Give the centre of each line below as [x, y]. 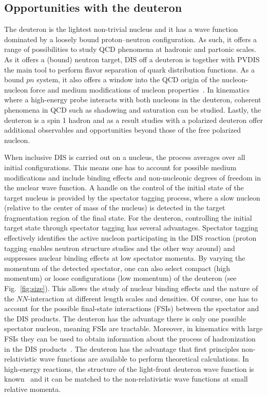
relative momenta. [33, 389]
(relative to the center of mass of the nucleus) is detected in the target [115, 208]
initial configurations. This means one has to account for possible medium [120, 167]
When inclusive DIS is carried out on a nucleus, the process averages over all [125, 157]
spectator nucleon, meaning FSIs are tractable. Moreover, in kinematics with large [133, 328]
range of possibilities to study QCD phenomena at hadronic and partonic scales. [130, 49]
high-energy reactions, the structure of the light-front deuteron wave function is [129, 368]
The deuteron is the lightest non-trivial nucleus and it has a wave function [121, 29]
